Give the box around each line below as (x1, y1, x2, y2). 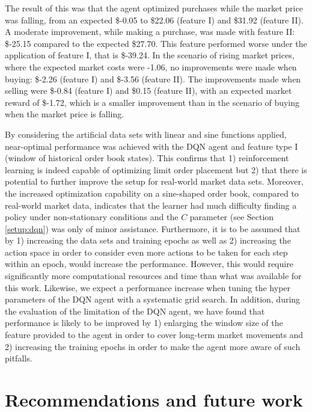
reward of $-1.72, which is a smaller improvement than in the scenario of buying (5, 96, 300, 108)
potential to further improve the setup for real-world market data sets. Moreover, (5, 175, 304, 188)
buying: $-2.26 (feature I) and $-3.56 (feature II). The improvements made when (5, 72, 301, 85)
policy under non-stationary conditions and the (5, 211, 179, 223)
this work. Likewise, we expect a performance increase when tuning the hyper (5, 281, 291, 294)
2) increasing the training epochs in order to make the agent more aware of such (5, 340, 301, 352)
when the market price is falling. (5, 108, 124, 120)
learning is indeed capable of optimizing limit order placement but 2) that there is (5, 163, 307, 176)
